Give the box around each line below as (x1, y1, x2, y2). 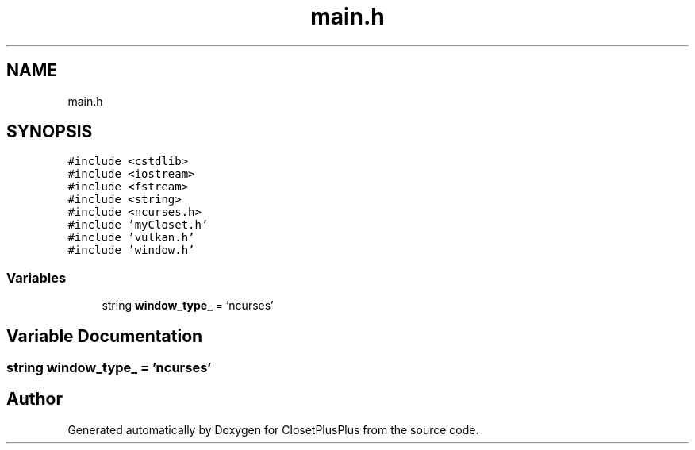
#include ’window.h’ (67, 244, 195, 257)
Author (6, 389, 63, 410)
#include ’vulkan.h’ (67, 231, 195, 244)
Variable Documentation (6, 325, 203, 346)
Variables (6, 269, 67, 286)
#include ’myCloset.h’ (67, 218, 209, 232)
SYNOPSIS (6, 121, 93, 142)
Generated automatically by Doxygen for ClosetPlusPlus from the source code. (67, 422, 479, 437)
